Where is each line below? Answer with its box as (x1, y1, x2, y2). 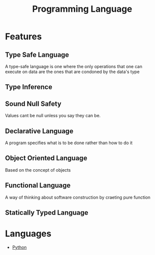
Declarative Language (5, 127, 73, 135)
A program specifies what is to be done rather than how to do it (5, 140, 133, 146)
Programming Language (32, 3, 133, 15)
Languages (5, 228, 51, 239)
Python (12, 244, 27, 250)
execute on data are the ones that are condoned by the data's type (5, 69, 140, 75)
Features (5, 31, 42, 42)
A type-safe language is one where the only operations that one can (5, 64, 143, 69)
